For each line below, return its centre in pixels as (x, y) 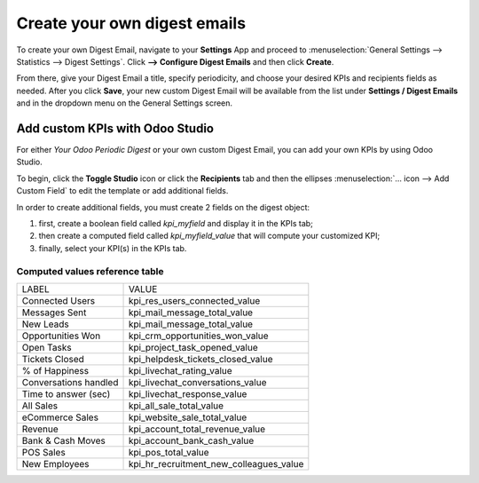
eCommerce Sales (60, 417)
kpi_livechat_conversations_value (197, 382)
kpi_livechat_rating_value (180, 370)
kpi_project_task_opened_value (193, 347)
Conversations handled (70, 382)
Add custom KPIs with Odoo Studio (115, 128)
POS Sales (43, 452)
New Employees (55, 463)
